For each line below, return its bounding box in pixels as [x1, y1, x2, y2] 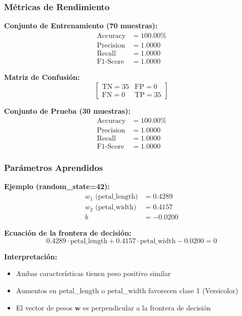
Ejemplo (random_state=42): [4, 181, 110, 192]
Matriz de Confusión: [4, 71, 80, 82]
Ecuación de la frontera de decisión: [4, 228, 132, 238]
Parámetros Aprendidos [4, 161, 103, 174]
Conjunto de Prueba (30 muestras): [4, 105, 131, 116]
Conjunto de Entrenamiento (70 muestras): [4, 20, 158, 31]
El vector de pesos [16, 302, 72, 312]
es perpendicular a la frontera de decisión [83, 302, 211, 312]
